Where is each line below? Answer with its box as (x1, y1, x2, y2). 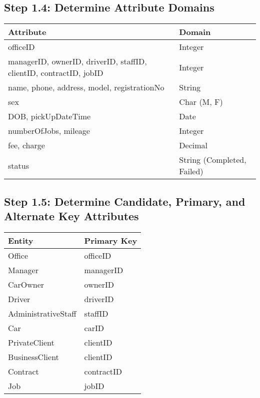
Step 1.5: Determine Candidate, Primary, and (4, 193, 245, 209)
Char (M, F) (179, 96, 223, 108)
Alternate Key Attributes (4, 208, 139, 223)
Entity (8, 234, 33, 246)
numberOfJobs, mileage (8, 125, 90, 137)
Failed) (179, 165, 203, 177)
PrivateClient (8, 336, 54, 348)
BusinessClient (8, 351, 59, 363)
